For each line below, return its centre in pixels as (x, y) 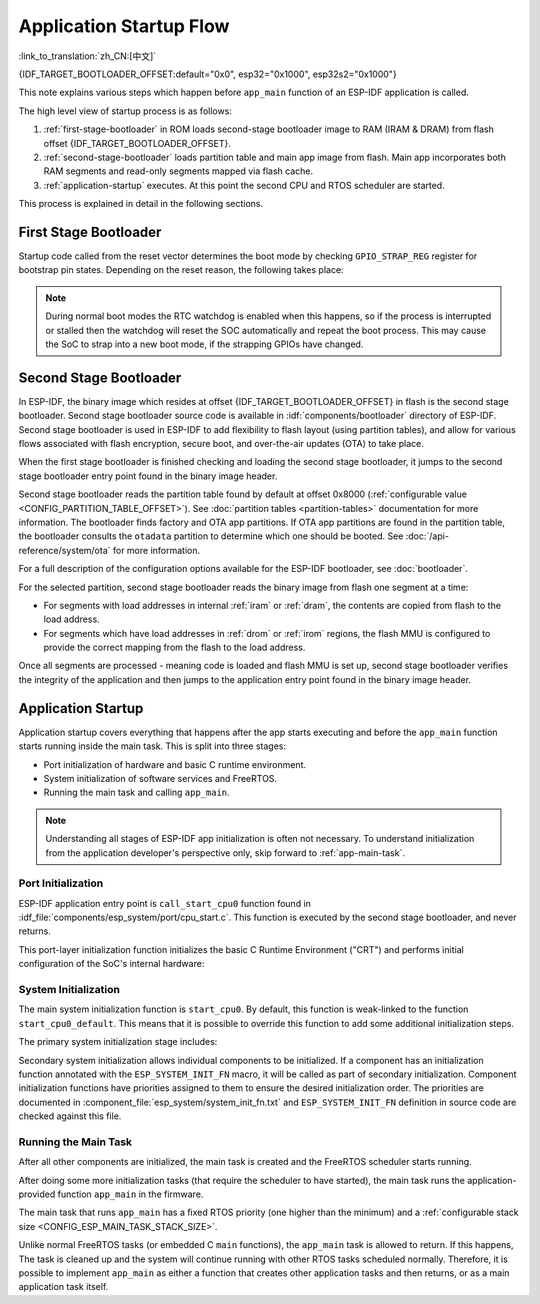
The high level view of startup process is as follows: (125, 111)
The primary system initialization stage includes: (118, 1042)
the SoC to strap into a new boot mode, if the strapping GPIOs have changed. (204, 344)
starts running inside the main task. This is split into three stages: (152, 746)
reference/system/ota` (64, 550)
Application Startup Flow (124, 26)
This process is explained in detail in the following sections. (141, 204)
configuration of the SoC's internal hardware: (111, 964)
